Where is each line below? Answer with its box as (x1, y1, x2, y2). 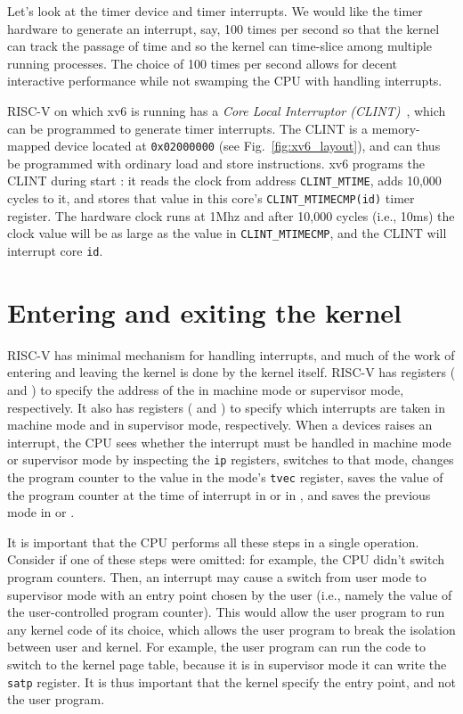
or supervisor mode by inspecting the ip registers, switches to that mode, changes (7, 450, 454, 469)
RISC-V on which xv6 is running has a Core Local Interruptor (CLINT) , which (7, 101, 446, 119)
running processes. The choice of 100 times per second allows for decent (7, 53, 398, 72)
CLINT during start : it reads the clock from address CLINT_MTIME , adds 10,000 (7, 171, 442, 190)
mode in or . (7, 503, 75, 521)
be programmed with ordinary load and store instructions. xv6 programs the (7, 153, 425, 172)
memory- (371, 119, 420, 137)
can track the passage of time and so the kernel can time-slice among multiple (7, 37, 433, 55)
